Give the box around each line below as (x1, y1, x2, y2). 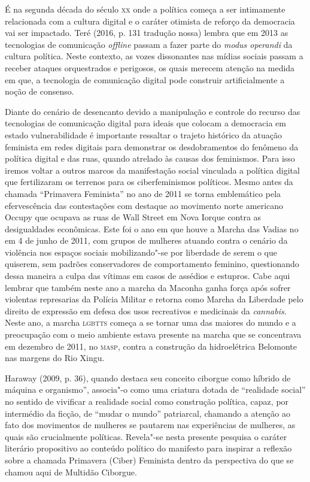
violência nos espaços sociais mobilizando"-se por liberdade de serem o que (5, 245, 278, 258)
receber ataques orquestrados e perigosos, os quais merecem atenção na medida (5, 61, 295, 74)
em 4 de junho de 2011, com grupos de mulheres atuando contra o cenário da (5, 234, 288, 247)
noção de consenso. (5, 85, 74, 98)
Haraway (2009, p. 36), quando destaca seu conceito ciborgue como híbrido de (5, 371, 291, 384)
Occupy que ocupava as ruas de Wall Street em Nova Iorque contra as (5, 211, 262, 223)
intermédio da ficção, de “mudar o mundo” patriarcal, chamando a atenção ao (5, 407, 290, 419)
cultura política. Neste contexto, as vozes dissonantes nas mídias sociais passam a (5, 50, 303, 62)
